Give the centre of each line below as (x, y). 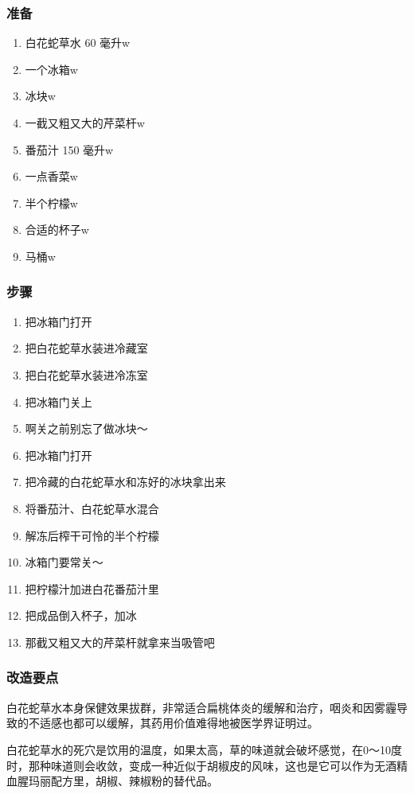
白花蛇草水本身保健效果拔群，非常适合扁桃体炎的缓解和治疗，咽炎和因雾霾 (201, 707)
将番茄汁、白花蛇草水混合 (92, 508)
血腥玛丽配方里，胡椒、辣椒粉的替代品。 (112, 781)
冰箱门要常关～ (64, 562)
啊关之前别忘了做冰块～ (86, 428)
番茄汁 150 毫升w (69, 149)
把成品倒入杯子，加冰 (81, 615)
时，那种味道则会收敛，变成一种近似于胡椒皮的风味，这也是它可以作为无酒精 (207, 765)
